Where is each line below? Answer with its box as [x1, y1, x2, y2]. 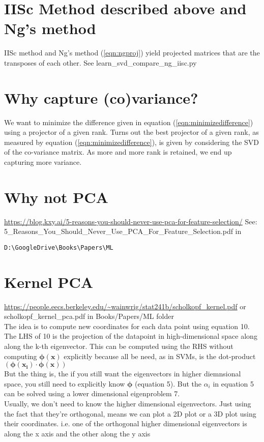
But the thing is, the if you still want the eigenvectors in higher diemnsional [4, 368, 241, 379]
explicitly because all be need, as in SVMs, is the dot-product [64, 350, 256, 361]
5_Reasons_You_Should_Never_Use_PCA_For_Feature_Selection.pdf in [4, 226, 242, 237]
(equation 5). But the [135, 378, 201, 389]
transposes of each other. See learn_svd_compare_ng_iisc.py [4, 57, 197, 68]
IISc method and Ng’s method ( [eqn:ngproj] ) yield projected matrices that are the [4, 47, 260, 58]
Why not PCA [4, 186, 108, 207]
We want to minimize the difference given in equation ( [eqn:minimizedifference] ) [4, 116, 253, 127]
